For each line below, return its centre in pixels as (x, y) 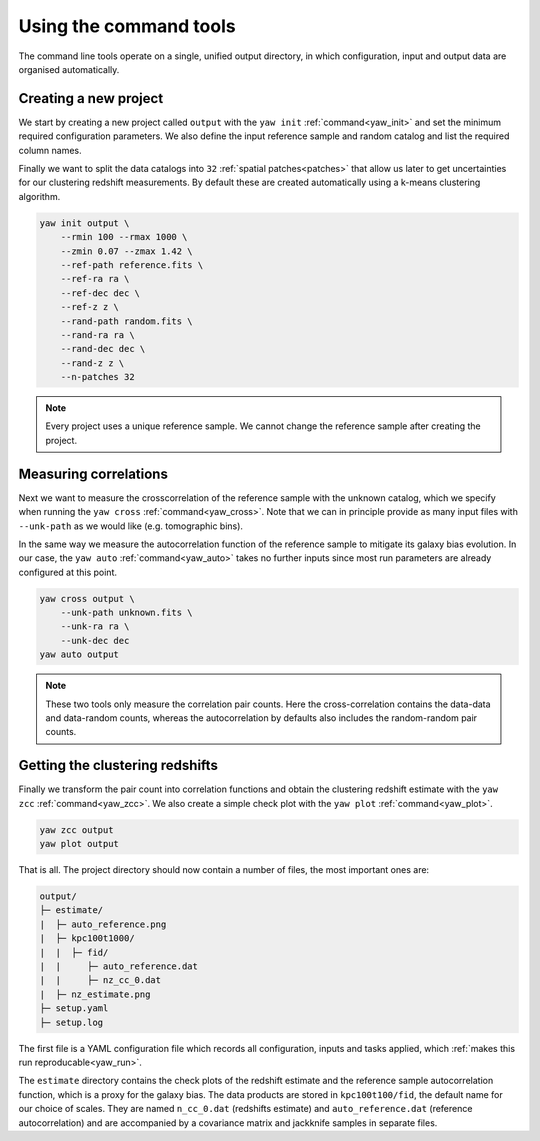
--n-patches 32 (97, 377)
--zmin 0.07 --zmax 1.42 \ (127, 251)
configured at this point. (68, 572)
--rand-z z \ (92, 363)
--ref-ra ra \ (95, 279)
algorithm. (39, 196)
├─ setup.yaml (74, 1008)
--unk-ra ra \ (95, 626)
